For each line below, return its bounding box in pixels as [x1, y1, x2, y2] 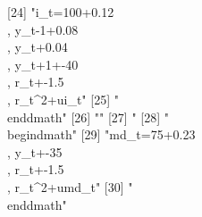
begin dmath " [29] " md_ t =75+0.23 [7, 125, 196, 144]
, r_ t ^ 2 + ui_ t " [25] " [7, 89, 119, 108]
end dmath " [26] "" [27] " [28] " [7, 107, 169, 126]
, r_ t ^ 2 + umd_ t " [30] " [7, 177, 133, 196]
